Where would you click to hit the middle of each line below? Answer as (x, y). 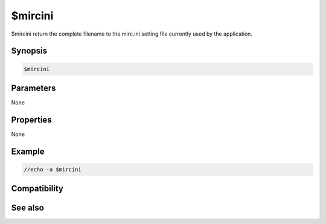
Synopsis (29, 51)
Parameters (34, 88)
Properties (31, 120)
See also (28, 208)
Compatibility (37, 189)
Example (28, 151)
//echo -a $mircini (53, 169)
